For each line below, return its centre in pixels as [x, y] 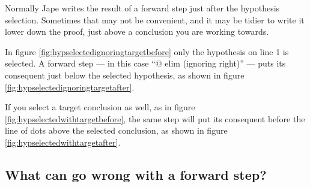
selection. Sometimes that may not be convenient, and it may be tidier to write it [155, 19]
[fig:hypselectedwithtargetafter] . [63, 142]
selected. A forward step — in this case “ [80, 63]
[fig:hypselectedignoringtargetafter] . [70, 87]
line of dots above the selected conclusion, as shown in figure [116, 130]
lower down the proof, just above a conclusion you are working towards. [137, 31]
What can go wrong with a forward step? [136, 174]
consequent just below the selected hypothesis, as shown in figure [125, 75]
